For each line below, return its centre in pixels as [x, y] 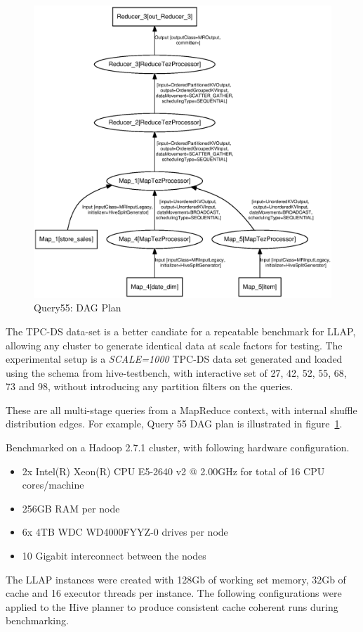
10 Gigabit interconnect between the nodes [114, 556]
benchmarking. [37, 620]
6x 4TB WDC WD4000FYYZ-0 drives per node [125, 532]
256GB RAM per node [71, 508]
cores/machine [53, 485]
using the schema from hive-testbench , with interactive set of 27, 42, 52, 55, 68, [176, 372]
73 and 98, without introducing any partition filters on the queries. [150, 386]
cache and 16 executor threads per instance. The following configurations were [174, 593]
